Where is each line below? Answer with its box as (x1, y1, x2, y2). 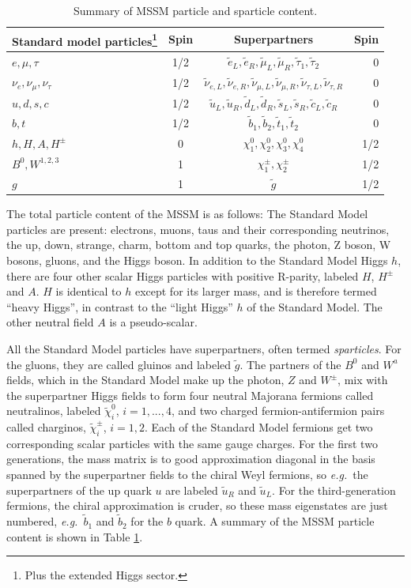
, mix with (337, 371, 388, 388)
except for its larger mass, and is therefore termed (134, 283, 377, 300)
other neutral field (6, 314, 94, 330)
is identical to (55, 283, 122, 300)
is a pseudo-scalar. (109, 314, 198, 330)
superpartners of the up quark (6, 481, 152, 498)
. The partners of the (239, 356, 341, 372)
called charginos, (6, 419, 86, 435)
